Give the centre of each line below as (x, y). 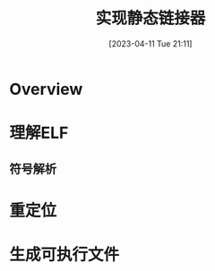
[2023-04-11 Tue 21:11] (150, 43)
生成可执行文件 (64, 254)
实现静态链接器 (150, 18)
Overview (46, 89)
